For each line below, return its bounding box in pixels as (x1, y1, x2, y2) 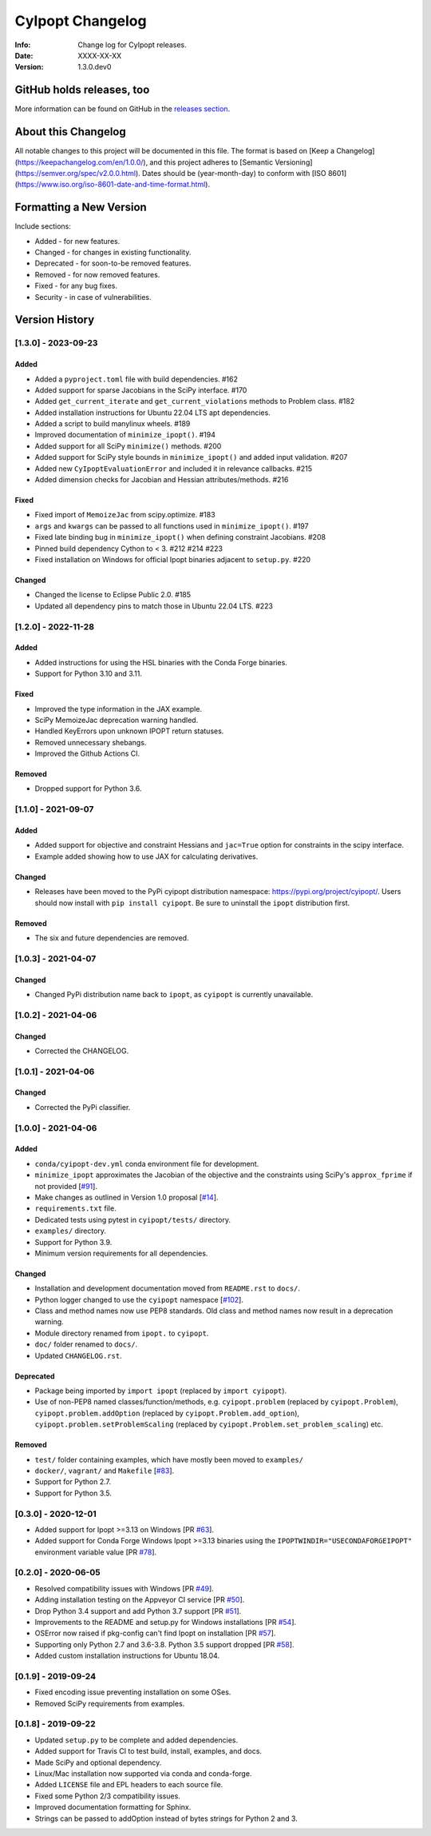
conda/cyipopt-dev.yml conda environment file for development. (34, 1159, 259, 1168)
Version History (14, 313, 95, 327)
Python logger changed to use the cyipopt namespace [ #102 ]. (34, 1295, 243, 1304)
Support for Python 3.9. (34, 1237, 113, 1247)
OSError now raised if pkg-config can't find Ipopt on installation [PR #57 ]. (34, 1628, 276, 1638)
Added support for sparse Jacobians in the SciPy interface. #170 (34, 385, 247, 395)
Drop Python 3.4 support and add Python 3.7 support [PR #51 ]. (34, 1606, 242, 1615)
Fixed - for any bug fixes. (34, 281, 117, 291)
